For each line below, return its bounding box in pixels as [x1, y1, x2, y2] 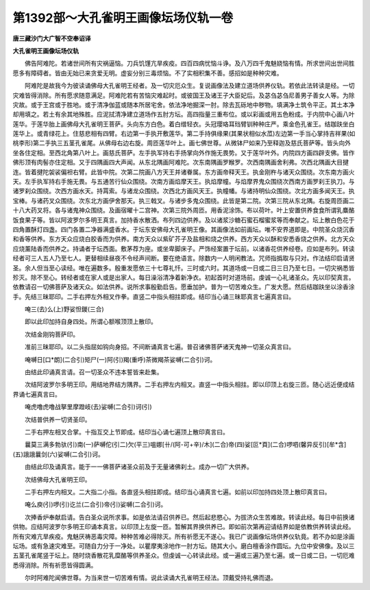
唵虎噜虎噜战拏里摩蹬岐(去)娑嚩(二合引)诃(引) [24, 403, 152, 411]
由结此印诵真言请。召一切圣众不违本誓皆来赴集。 [24, 368, 163, 376]
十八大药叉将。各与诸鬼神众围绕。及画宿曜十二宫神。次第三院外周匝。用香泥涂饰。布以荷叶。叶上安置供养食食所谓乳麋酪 [12, 206, 355, 214]
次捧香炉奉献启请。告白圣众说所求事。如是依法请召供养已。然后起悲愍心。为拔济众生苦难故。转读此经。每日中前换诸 [24, 513, 355, 521]
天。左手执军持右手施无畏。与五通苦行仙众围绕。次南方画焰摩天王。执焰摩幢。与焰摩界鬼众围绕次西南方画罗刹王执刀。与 [12, 177, 355, 186]
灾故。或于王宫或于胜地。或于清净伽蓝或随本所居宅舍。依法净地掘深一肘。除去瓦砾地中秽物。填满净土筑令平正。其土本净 [12, 100, 355, 109]
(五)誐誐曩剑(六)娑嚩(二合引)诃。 [12, 450, 104, 458]
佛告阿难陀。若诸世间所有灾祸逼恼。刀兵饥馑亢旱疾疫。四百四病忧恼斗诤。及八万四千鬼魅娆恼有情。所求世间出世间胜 [24, 59, 355, 68]
